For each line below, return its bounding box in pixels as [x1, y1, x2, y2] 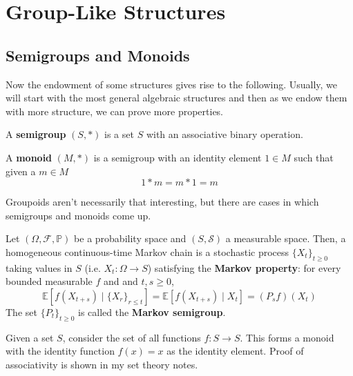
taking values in [6, 260, 73, 275]
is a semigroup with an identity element [93, 150, 262, 164]
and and [103, 274, 138, 288]
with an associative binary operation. [146, 127, 303, 141]
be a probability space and [74, 231, 187, 246]
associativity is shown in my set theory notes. [6, 357, 198, 371]
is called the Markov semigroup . [78, 304, 226, 319]
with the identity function [6, 344, 115, 358]
